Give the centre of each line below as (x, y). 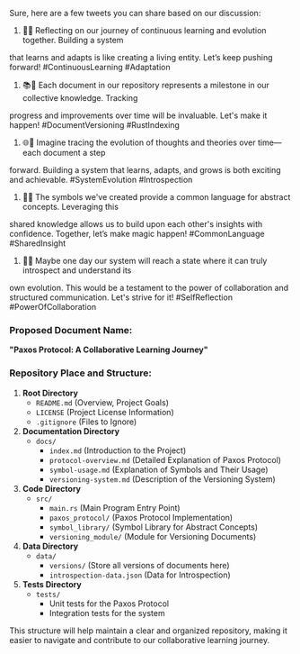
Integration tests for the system (107, 613)
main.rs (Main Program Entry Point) (115, 507)
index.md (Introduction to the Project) (118, 450)
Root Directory (50, 393)
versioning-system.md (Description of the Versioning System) (162, 479)
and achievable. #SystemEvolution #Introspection (101, 180)
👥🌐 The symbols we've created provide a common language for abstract (156, 197)
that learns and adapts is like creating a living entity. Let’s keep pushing (141, 57)
